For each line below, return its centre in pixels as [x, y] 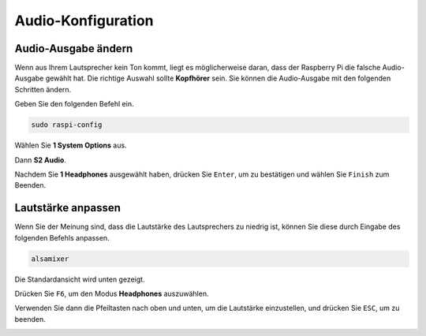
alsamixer [50, 259]
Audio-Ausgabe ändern [74, 49]
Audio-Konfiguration [84, 21]
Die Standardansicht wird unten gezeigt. [80, 279]
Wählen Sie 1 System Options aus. [71, 145]
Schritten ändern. [43, 89]
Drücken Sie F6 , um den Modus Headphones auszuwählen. [112, 294]
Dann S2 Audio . [41, 160]
